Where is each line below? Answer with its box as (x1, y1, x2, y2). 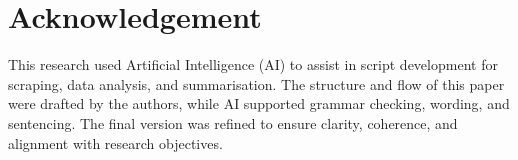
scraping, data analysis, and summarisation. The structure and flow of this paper (8, 73, 505, 94)
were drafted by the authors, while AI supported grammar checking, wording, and (8, 93, 510, 114)
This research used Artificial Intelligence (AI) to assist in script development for (8, 54, 498, 75)
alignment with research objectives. (8, 132, 223, 153)
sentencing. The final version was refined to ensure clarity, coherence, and (8, 112, 458, 133)
